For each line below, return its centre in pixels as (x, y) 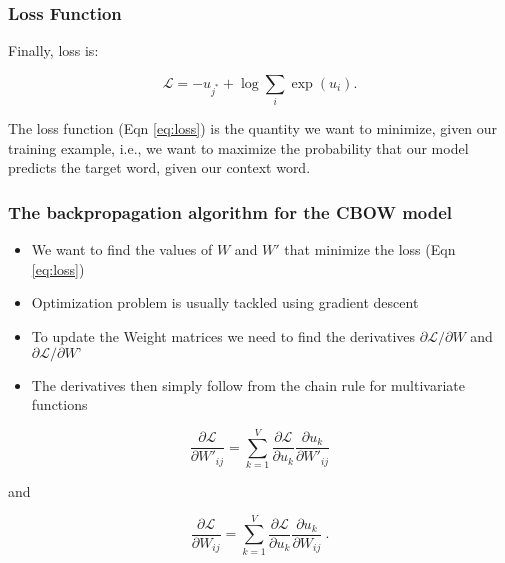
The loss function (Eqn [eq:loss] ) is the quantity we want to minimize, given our (253, 128)
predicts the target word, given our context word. (159, 167)
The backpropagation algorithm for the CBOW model (230, 211)
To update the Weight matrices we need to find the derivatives (223, 335)
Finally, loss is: (53, 50)
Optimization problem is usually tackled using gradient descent (225, 302)
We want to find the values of (122, 249)
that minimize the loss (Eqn (370, 249)
